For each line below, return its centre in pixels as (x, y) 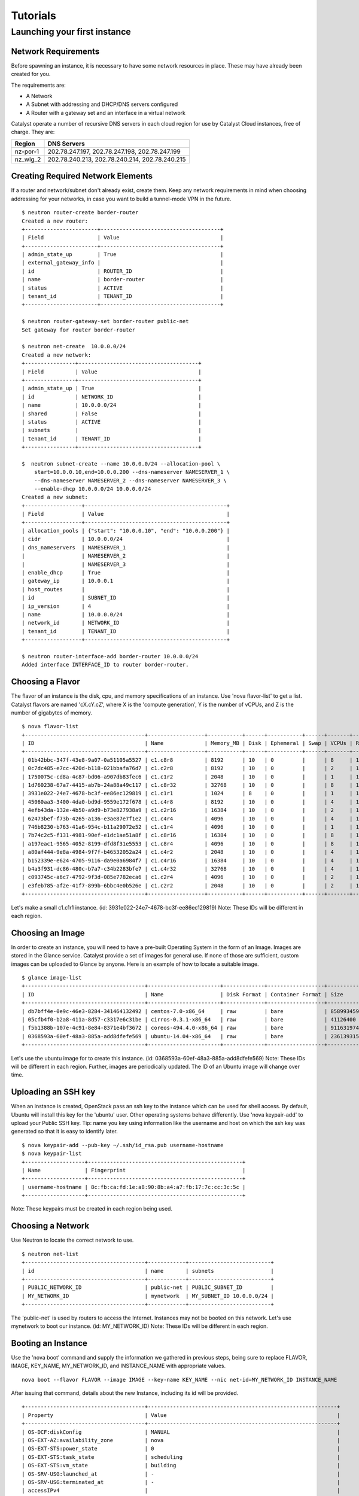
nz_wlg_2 (28, 159)
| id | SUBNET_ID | (126, 598)
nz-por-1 (27, 151)
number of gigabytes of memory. (52, 713)
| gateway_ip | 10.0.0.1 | (126, 581)
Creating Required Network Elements (82, 176)
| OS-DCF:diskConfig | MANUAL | (181, 1432)
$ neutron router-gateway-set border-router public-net (105, 321)
